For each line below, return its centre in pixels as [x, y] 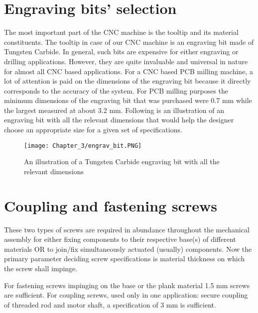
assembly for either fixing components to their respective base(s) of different [120, 239]
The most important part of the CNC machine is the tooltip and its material [121, 32]
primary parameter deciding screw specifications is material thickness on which [125, 259]
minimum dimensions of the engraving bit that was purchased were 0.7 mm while [128, 100]
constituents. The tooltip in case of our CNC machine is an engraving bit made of [129, 42]
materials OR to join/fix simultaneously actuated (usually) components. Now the [128, 249]
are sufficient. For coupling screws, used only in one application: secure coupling [126, 295]
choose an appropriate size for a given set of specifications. [93, 130]
